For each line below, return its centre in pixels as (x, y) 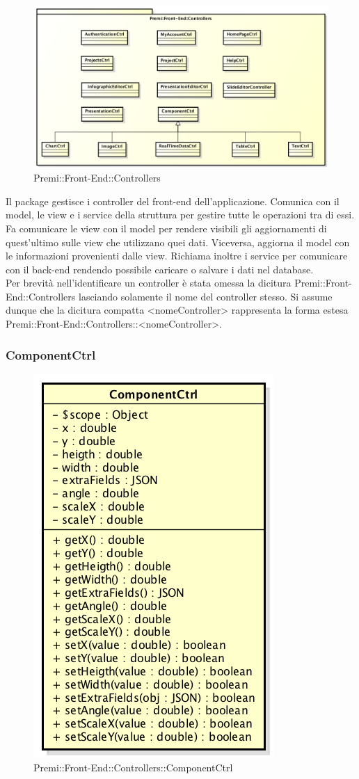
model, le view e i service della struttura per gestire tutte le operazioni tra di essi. (180, 215)
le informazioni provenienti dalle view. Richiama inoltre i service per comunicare (177, 256)
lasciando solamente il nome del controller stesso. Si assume (205, 296)
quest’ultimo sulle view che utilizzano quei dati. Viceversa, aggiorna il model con (178, 242)
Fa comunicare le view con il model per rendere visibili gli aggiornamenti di (166, 228)
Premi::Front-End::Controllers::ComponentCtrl (133, 768)
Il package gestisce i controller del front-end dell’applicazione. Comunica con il (173, 201)
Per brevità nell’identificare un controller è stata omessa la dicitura (149, 283)
